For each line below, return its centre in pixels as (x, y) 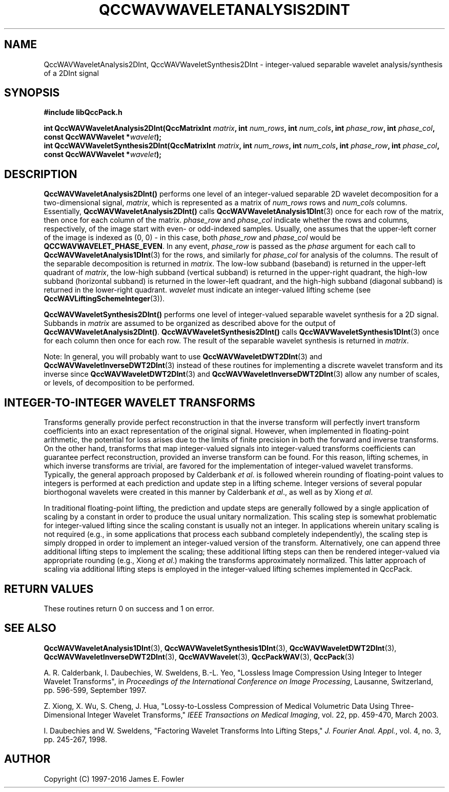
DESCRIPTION (41, 174)
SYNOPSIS (32, 93)
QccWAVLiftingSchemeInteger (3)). (104, 299)
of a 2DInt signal (71, 73)
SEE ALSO (30, 628)
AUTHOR (27, 759)
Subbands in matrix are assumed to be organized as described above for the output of (190, 323)
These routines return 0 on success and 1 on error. (129, 608)
